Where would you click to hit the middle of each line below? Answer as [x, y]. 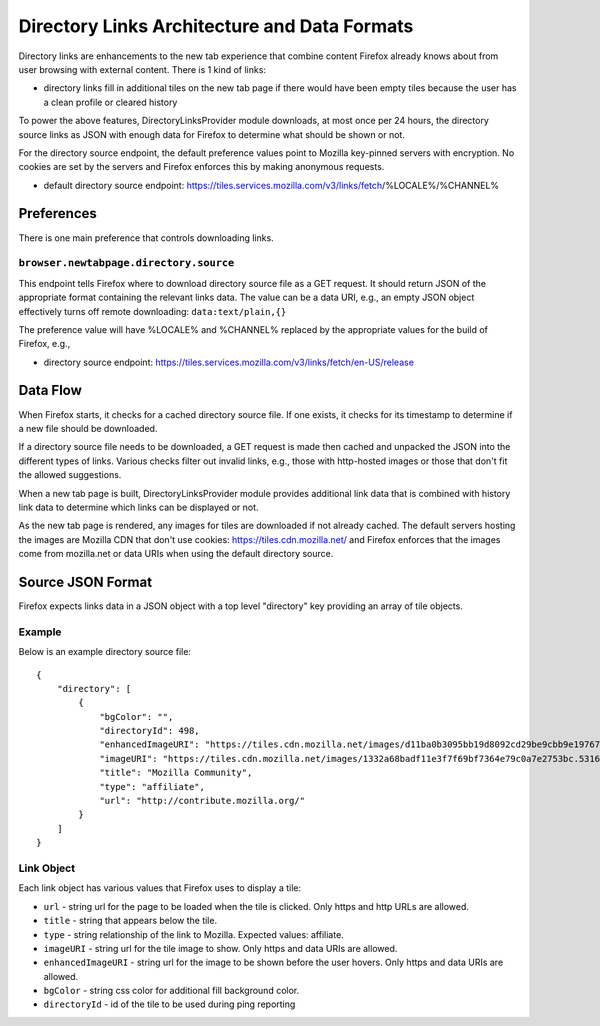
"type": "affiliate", [152, 786]
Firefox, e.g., [44, 344]
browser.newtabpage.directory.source [126, 263]
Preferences [57, 213]
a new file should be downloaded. [88, 428]
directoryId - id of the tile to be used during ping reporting [169, 1004]
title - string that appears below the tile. [130, 921]
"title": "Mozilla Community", [176, 773]
